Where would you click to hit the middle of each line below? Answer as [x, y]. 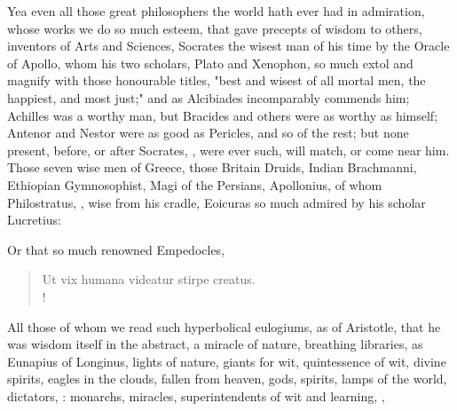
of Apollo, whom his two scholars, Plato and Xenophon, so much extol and [210, 63]
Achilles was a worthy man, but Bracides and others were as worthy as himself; [223, 115]
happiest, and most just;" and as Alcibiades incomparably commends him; [209, 97]
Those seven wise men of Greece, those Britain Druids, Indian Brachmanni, [212, 167]
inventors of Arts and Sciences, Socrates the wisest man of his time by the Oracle [228, 46]
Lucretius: [34, 220]
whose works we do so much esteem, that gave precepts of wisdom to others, [215, 28]
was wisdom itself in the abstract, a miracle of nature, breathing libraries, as [215, 344]
